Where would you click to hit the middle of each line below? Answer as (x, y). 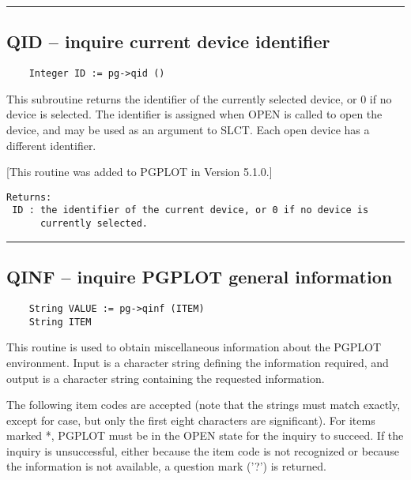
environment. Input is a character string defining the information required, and (198, 362)
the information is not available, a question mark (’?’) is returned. (166, 466)
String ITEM (60, 322)
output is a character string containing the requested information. (166, 378)
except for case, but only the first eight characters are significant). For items (191, 420)
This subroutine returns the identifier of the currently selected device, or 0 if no (199, 98)
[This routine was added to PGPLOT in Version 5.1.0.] (140, 172)
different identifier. (51, 145)
